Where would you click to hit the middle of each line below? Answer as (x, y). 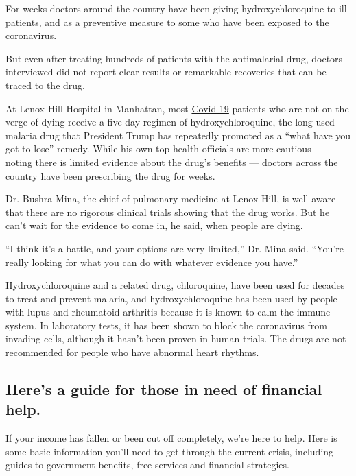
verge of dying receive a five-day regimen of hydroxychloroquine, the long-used (170, 122)
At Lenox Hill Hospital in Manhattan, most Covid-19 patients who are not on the (177, 108)
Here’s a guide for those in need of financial (164, 389)
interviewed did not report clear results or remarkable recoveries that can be (166, 72)
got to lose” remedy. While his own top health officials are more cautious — (165, 148)
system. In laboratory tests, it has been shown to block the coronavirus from (166, 325)
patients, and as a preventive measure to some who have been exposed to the (167, 22)
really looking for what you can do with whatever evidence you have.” (152, 262)
